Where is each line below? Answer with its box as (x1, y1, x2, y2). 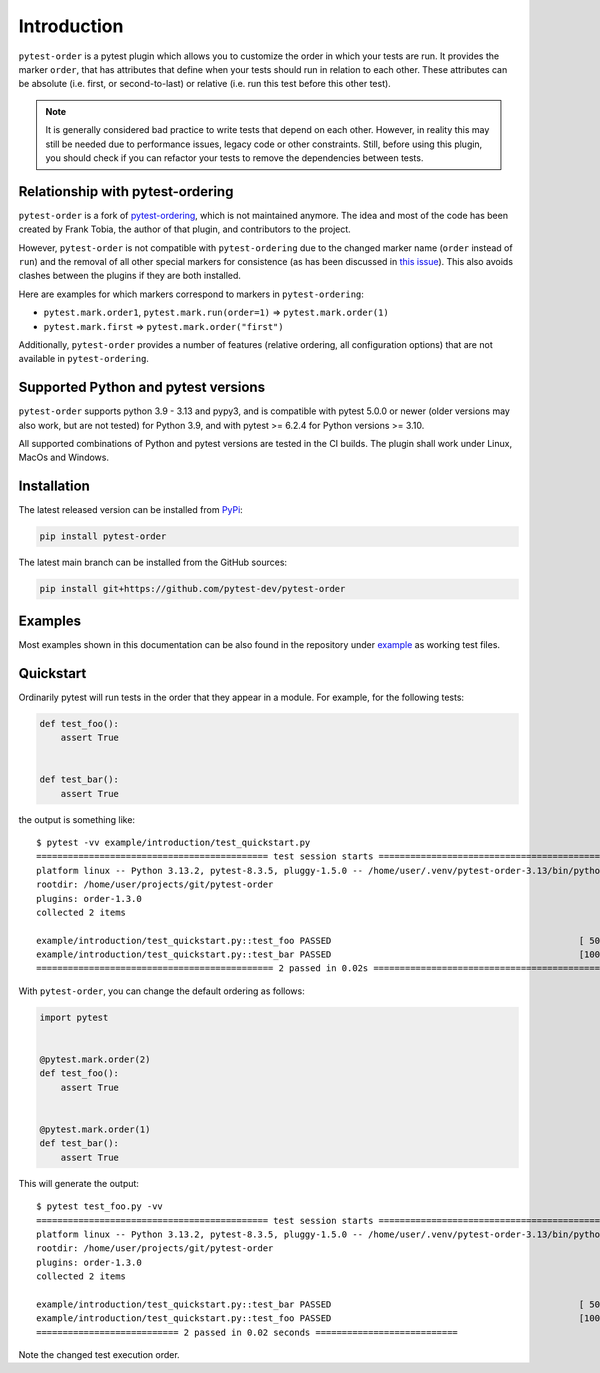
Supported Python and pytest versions (18, 379, 265, 396)
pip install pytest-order (39, 531, 167, 542)
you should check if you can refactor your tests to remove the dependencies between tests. (45, 151, 424, 164)
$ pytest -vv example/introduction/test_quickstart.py (36, 836, 311, 848)
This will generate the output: (18, 1177, 140, 1189)
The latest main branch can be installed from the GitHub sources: (18, 556, 288, 569)
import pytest (39, 1011, 109, 1023)
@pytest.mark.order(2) (39, 1054, 151, 1065)
